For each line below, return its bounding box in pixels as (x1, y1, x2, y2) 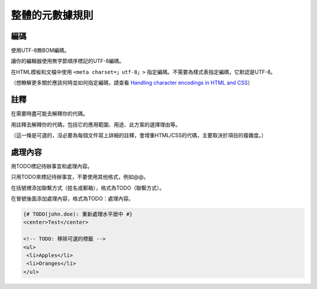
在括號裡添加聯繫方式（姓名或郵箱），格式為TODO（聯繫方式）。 (11, 184, 165, 191)
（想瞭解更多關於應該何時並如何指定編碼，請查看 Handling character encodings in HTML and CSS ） (11, 79, 254, 87)
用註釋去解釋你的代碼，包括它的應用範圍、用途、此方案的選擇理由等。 (11, 121, 181, 128)
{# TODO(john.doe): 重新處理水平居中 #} (23, 211, 133, 217)
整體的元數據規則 (11, 9, 94, 22)
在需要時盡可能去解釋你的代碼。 (11, 110, 88, 117)
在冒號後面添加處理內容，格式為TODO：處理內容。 (11, 195, 134, 202)
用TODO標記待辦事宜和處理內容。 (11, 162, 93, 170)
